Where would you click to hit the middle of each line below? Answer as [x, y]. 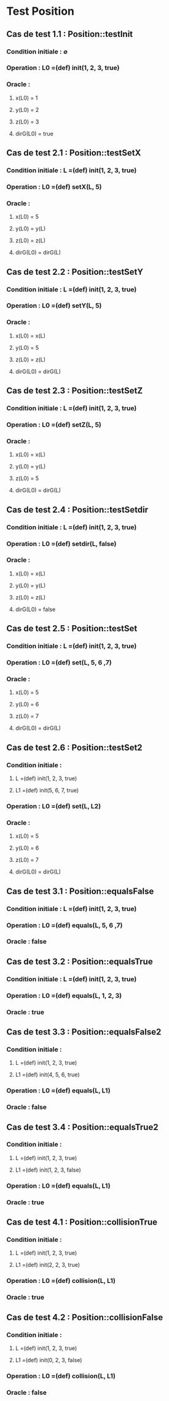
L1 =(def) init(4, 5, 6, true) [47, 1075]
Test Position [41, 11]
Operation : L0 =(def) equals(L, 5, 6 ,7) [65, 925]
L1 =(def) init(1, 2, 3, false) [48, 1170]
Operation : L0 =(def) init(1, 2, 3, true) [63, 68]
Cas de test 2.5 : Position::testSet [72, 629]
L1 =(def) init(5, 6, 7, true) [47, 791]
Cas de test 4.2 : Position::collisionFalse [85, 1317]
